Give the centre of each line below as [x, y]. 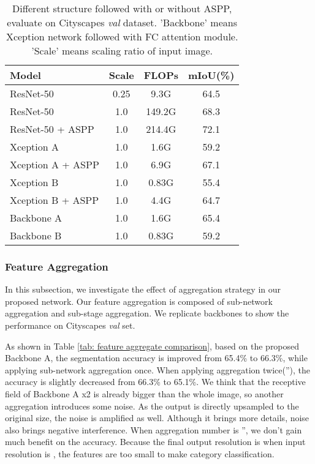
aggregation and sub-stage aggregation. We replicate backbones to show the [147, 313]
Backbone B [36, 235]
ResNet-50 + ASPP [52, 129]
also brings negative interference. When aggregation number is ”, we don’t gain [154, 429]
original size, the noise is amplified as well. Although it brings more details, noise [157, 418]
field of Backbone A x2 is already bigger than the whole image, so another [144, 393]
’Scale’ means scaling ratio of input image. [122, 51]
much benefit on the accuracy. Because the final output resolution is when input [155, 442]
